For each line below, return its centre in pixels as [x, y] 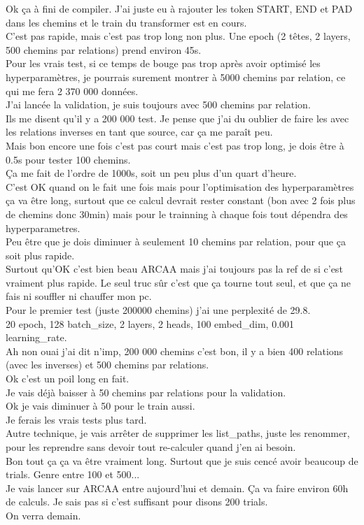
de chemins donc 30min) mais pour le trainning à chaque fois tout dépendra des [177, 214]
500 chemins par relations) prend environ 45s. [104, 49]
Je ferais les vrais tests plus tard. [76, 419]
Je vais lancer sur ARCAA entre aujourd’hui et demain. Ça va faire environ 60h [177, 488]
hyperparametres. [43, 228]
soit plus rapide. [40, 255]
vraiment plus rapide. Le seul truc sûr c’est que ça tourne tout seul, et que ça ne [178, 282]
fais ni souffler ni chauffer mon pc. [79, 296]
